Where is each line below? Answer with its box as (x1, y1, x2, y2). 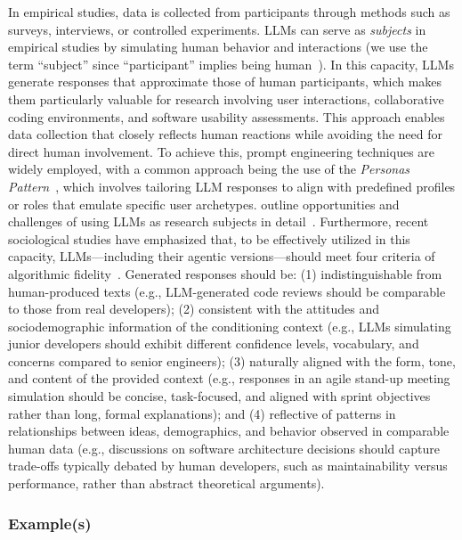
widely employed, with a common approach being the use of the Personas (8, 160, 410, 178)
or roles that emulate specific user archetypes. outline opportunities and (8, 194, 400, 213)
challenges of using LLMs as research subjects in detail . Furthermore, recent (8, 212, 429, 231)
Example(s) (8, 511, 92, 534)
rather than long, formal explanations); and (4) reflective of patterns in (8, 404, 396, 422)
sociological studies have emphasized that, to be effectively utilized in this (8, 229, 410, 248)
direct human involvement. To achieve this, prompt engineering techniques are (8, 142, 435, 160)
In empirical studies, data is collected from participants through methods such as (8, 3, 450, 20)
